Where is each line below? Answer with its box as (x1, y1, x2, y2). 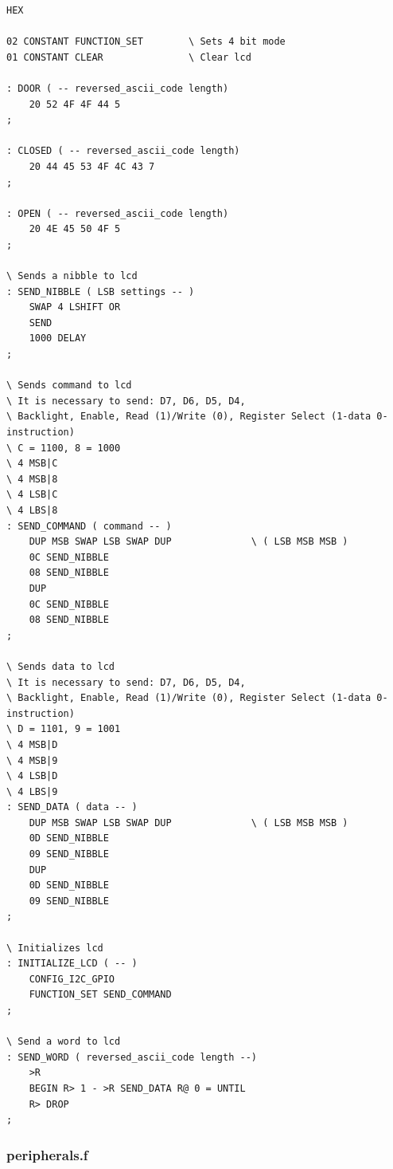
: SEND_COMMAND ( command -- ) (6, 520, 172, 532)
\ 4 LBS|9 (6, 785, 58, 797)
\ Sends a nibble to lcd (6, 270, 138, 282)
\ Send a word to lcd (6, 1036, 121, 1048)
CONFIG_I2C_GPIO (29, 973, 115, 985)
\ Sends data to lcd (6, 660, 115, 672)
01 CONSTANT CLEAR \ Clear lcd (6, 51, 251, 63)
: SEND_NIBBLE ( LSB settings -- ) (6, 285, 195, 297)
